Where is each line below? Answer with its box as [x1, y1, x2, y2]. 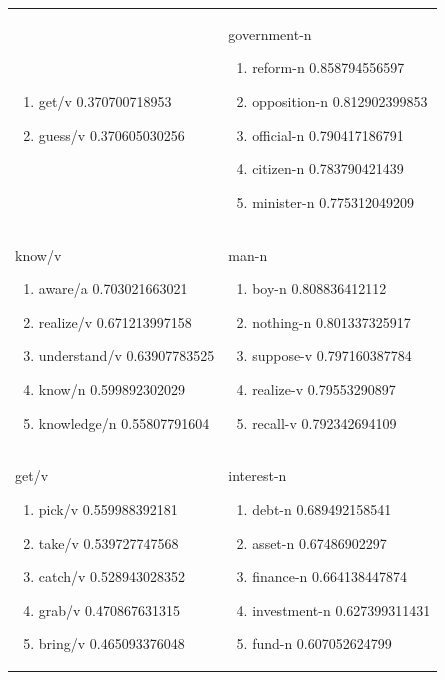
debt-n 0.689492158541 [252, 498, 392, 519]
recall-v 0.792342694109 [252, 412, 397, 433]
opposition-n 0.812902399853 [252, 90, 428, 111]
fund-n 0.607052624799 [252, 633, 392, 654]
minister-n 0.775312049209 [252, 191, 415, 212]
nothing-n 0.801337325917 [252, 311, 411, 332]
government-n [228, 23, 312, 44]
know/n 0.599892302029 [38, 378, 186, 399]
